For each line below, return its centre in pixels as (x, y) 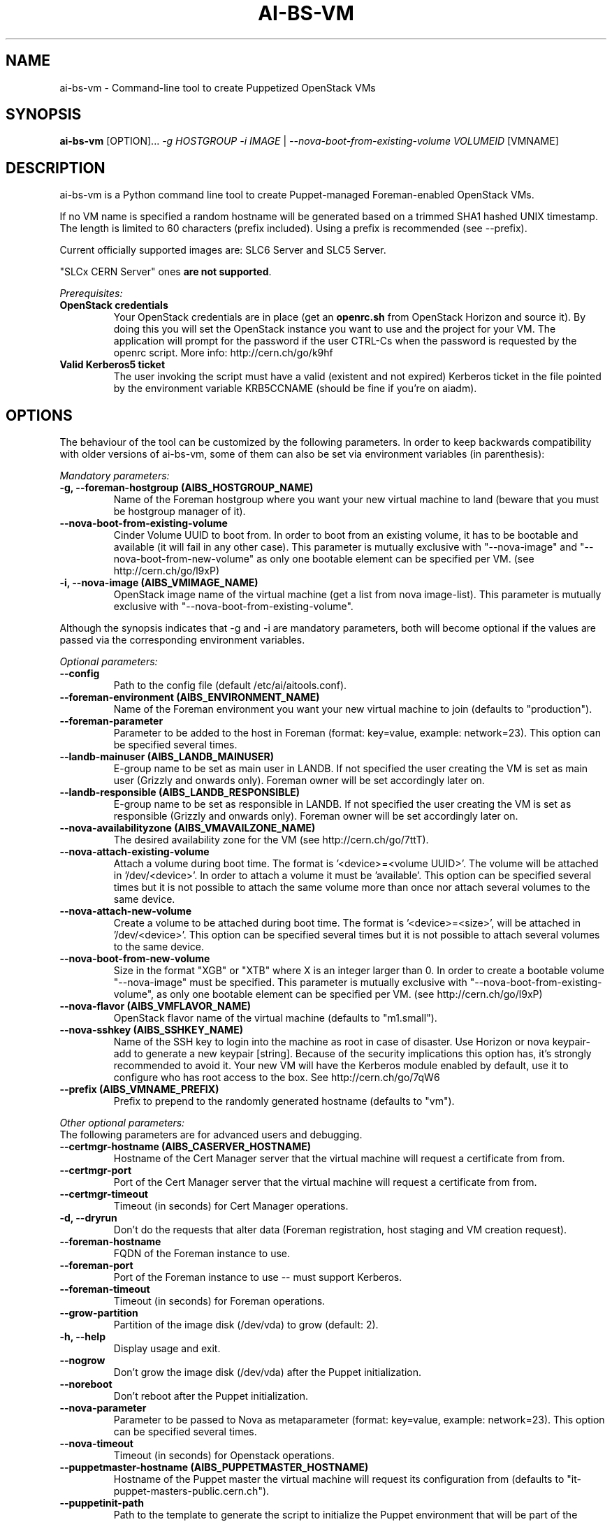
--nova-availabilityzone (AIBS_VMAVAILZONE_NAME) (188, 828)
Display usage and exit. (167, 1349)
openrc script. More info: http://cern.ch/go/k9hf (223, 353)
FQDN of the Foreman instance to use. (202, 1254)
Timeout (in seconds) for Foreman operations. (219, 1301)
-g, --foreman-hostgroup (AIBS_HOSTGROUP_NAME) (187, 488)
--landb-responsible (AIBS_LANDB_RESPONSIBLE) (180, 792)
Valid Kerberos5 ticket (112, 365)
